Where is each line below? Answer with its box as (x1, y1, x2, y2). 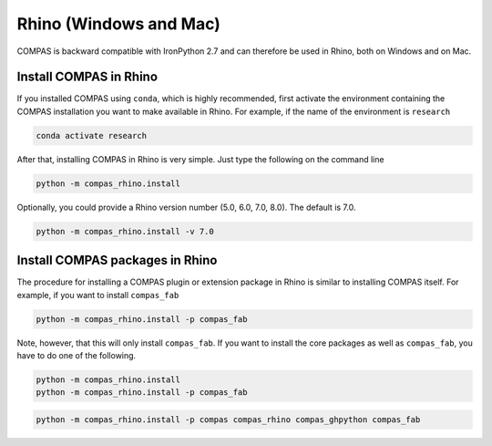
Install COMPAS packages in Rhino (16, 253, 218, 268)
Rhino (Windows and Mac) (16, 14, 220, 34)
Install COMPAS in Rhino (16, 69, 159, 85)
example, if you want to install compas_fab (16, 289, 179, 300)
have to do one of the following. (16, 350, 137, 361)
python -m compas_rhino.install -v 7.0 (36, 226, 214, 236)
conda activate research (36, 130, 148, 140)
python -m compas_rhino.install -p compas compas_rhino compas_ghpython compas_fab (36, 414, 421, 424)
